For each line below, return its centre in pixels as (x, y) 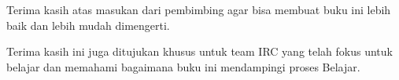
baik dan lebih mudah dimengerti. (88, 25)
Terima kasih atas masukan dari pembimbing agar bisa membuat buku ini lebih (199, 9)
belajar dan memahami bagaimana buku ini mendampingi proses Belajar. (183, 66)
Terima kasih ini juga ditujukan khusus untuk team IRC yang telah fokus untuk (199, 51)
